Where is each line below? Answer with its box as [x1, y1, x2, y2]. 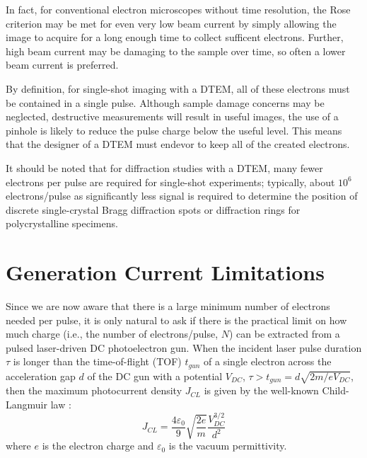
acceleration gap [6, 368, 76, 383]
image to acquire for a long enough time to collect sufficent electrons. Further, [6, 30, 344, 45]
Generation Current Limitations [6, 258, 325, 287]
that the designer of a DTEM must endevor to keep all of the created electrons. [6, 137, 350, 151]
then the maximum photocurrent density [6, 383, 182, 398]
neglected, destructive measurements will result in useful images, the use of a [6, 109, 339, 124]
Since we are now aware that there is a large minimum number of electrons [6, 299, 330, 314]
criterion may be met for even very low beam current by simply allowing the [6, 16, 337, 30]
